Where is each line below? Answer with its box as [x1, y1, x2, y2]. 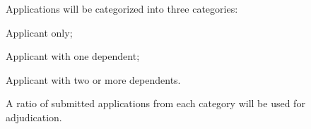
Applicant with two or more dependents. [6, 72, 181, 87]
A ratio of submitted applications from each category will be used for [6, 96, 305, 111]
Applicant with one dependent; [6, 49, 140, 63]
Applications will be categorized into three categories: [6, 1, 238, 16]
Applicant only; [6, 25, 73, 39]
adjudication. [6, 109, 62, 124]
